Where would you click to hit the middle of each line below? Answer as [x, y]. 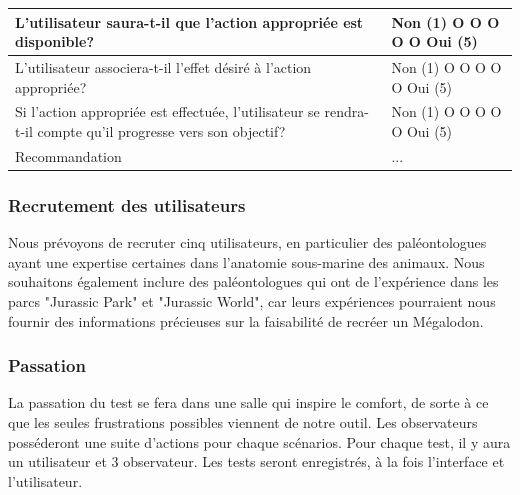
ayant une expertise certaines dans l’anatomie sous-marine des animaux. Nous [246, 261]
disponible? [55, 41]
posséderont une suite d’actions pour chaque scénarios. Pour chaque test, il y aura [259, 441]
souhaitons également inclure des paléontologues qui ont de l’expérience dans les [253, 281]
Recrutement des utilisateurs [127, 204]
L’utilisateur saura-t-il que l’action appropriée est [189, 21]
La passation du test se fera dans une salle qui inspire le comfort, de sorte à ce [248, 402]
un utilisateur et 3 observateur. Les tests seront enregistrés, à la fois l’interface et [256, 461]
